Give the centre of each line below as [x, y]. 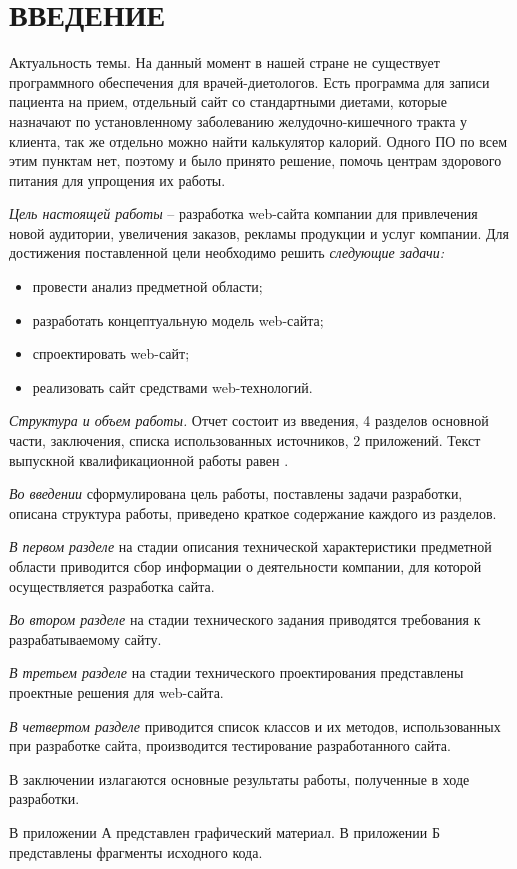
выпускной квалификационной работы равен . [149, 459]
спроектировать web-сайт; [111, 353]
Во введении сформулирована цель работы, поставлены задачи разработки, [236, 493]
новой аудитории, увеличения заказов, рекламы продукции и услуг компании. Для [259, 232]
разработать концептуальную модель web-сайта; [178, 319]
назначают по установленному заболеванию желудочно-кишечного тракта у [238, 120]
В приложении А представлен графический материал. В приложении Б [224, 831]
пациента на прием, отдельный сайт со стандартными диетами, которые [228, 101]
